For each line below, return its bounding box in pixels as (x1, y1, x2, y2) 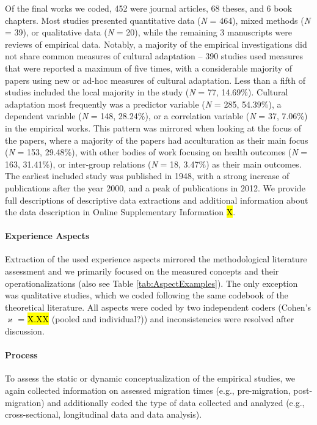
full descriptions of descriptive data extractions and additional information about (5, 193, 308, 206)
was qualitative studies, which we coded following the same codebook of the (5, 289, 288, 301)
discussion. (5, 325, 45, 338)
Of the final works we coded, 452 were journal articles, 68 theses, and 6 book (5, 2, 293, 14)
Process (5, 349, 38, 361)
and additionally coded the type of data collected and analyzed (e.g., (47, 396, 305, 408)
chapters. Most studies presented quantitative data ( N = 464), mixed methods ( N (5, 13, 311, 26)
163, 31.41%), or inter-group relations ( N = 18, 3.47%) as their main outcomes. (5, 157, 302, 170)
